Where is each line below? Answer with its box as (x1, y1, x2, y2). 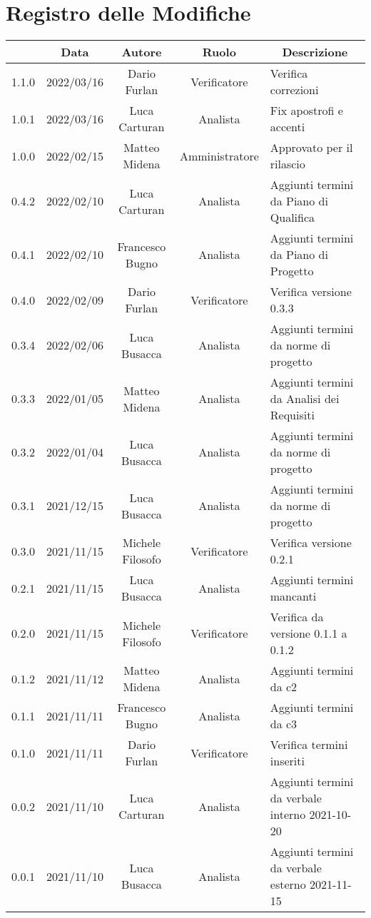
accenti (270, 118, 305, 136)
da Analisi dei (270, 390, 340, 407)
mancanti (270, 588, 317, 605)
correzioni (270, 81, 319, 98)
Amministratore (179, 147, 259, 164)
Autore (121, 44, 162, 61)
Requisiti (270, 407, 315, 424)
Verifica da (270, 608, 324, 626)
